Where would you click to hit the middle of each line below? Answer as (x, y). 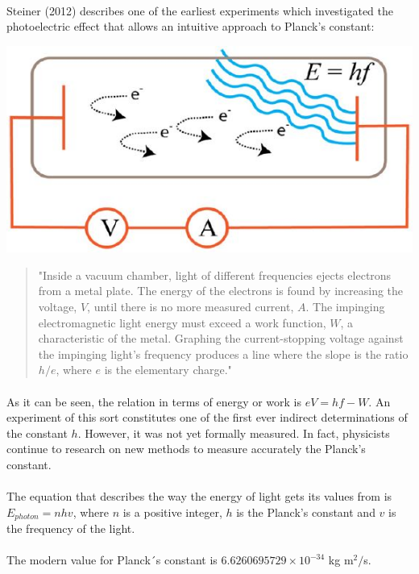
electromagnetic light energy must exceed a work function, (182, 322)
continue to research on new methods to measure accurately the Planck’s (186, 449)
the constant (37, 433)
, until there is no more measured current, (191, 307)
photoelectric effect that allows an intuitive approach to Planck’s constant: (191, 26)
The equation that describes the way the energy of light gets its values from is (199, 496)
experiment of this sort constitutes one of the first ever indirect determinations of (207, 417)
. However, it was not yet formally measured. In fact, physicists (234, 433)
